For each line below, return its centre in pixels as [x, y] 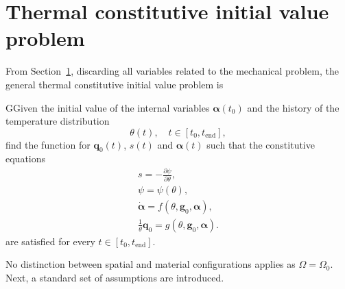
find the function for [48, 144]
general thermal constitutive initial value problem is [115, 84]
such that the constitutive [261, 144]
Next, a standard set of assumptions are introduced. [115, 278]
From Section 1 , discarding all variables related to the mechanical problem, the [172, 71]
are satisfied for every [50, 241]
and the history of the [293, 107]
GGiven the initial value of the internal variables [108, 107]
